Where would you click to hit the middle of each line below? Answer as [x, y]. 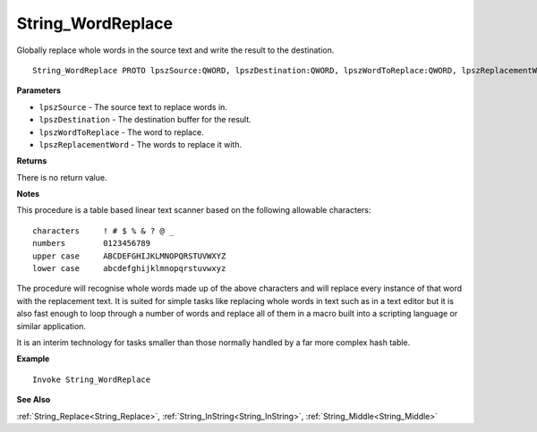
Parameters [39, 90]
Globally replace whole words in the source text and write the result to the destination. [175, 50]
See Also [34, 400]
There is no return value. [62, 177]
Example [33, 359]
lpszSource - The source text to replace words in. [133, 106]
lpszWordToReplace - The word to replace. [122, 132]
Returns [32, 161]
